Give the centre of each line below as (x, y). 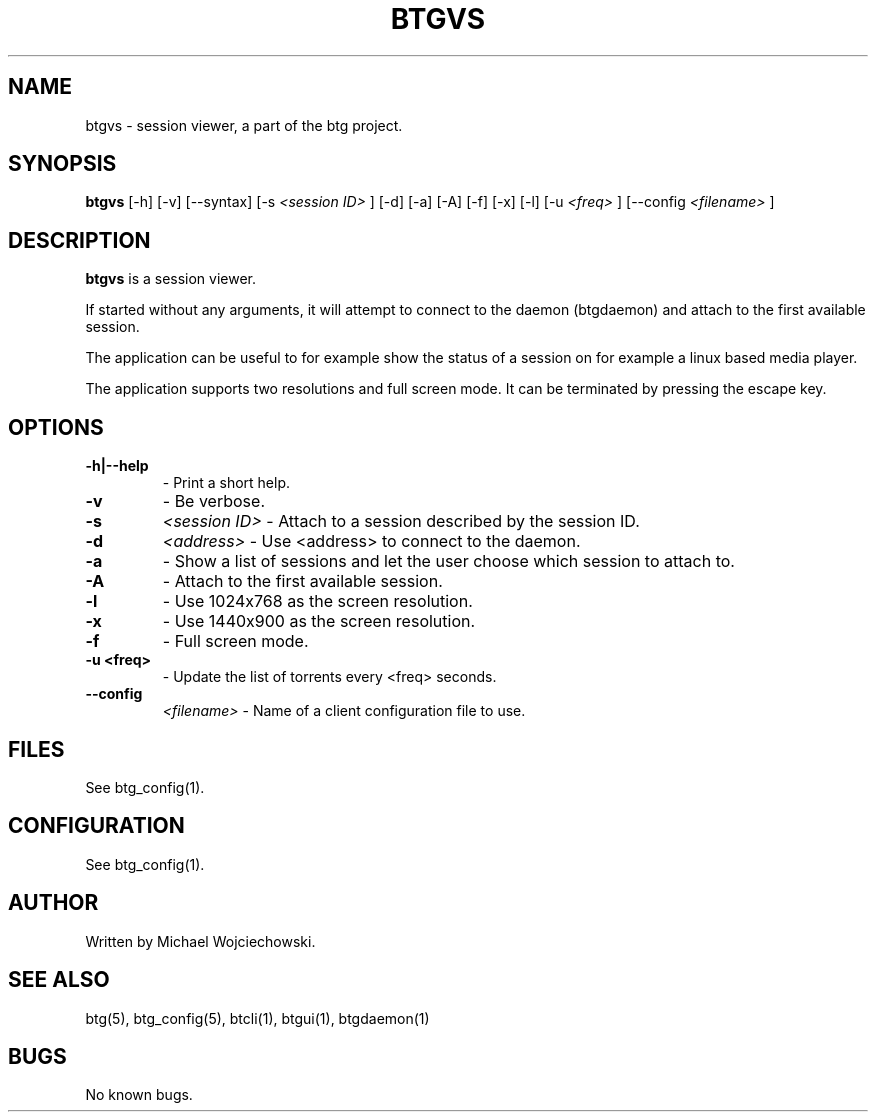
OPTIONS (56, 427)
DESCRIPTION (79, 240)
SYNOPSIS (62, 164)
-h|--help (117, 466)
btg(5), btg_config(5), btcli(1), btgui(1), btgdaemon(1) (257, 1018)
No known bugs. (139, 1095)
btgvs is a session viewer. (171, 279)
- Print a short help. (226, 483)
